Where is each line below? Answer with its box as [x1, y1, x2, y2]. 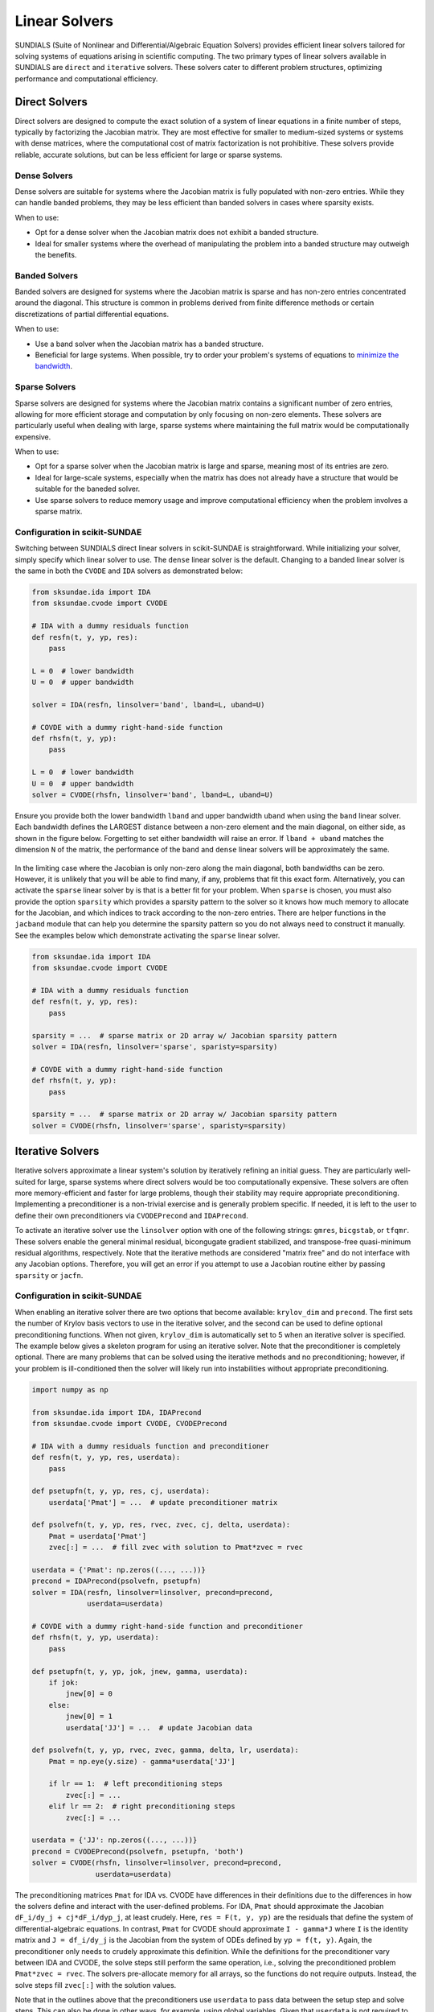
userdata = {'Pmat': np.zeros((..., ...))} [31, 1565, 207, 1575]
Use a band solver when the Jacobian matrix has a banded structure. [35, 339, 264, 348]
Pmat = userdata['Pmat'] [48, 1532, 147, 1540]
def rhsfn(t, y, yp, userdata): [31, 1633, 160, 1642]
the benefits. [35, 249, 77, 259]
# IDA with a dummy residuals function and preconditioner [31, 1441, 269, 1450]
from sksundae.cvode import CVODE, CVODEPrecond [31, 1419, 227, 1428]
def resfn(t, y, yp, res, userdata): [31, 1453, 181, 1462]
